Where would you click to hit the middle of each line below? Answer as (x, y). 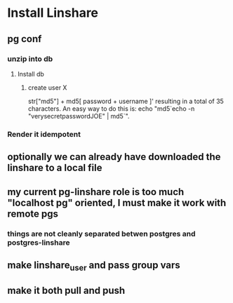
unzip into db (30, 59)
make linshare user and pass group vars (94, 266)
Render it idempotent (44, 134)
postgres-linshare (39, 242)
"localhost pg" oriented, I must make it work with (117, 202)
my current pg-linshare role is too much (96, 192)
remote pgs (33, 214)
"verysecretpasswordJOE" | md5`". (79, 116)
